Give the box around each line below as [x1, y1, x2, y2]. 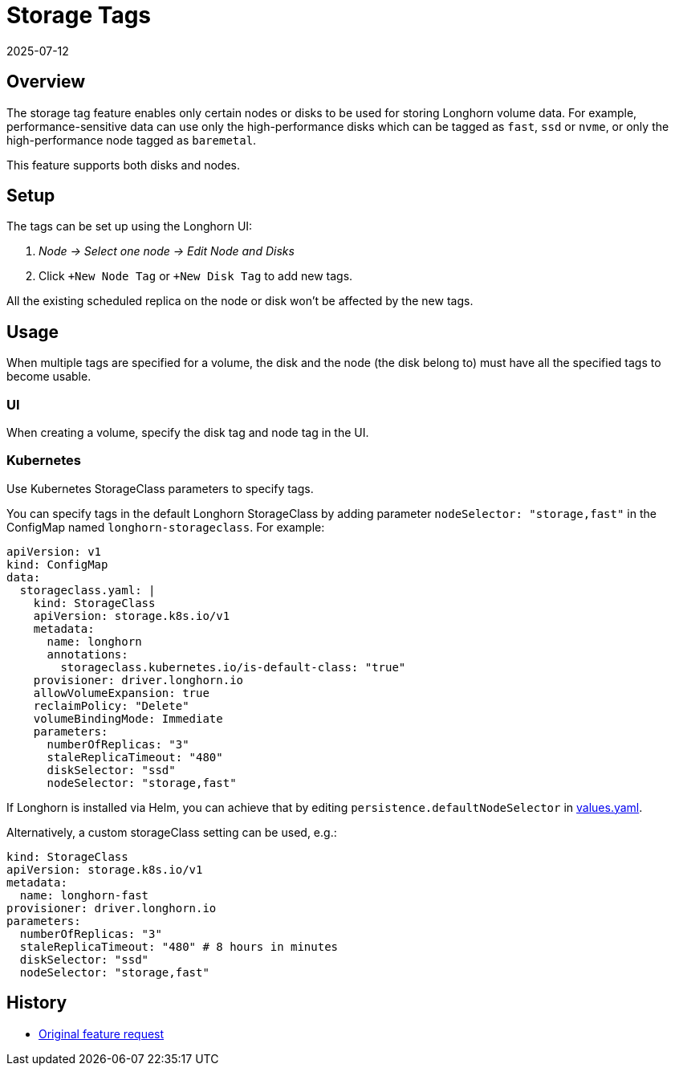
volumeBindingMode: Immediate [33, 711, 223, 725]
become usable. [6, 369, 91, 384]
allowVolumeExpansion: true [33, 686, 209, 699]
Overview [6, 71, 86, 92]
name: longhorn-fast [19, 888, 149, 902]
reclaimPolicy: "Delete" [33, 699, 189, 712]
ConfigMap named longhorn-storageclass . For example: [6, 520, 325, 534]
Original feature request [39, 1026, 165, 1041]
